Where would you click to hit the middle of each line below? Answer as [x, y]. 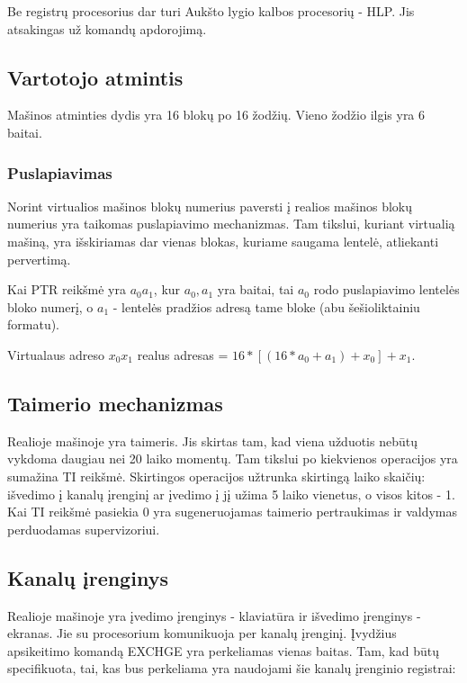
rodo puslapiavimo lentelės [386, 289]
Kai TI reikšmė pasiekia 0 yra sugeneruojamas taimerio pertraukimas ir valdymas [233, 512]
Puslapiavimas [60, 172]
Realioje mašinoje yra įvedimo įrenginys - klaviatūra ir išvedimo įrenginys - [214, 615]
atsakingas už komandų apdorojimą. [107, 28]
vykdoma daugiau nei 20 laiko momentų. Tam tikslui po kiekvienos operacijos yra [233, 458]
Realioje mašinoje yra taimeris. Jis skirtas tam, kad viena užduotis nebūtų [212, 440]
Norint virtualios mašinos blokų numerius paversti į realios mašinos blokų [210, 206]
